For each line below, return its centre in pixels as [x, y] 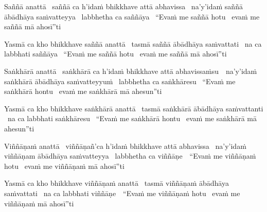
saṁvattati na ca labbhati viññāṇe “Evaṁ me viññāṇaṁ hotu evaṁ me [122, 193]
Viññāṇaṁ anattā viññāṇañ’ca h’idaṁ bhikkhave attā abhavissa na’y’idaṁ [125, 146]
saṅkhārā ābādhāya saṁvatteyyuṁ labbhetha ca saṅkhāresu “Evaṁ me [120, 81]
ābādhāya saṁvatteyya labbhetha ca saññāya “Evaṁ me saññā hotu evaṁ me [132, 16]
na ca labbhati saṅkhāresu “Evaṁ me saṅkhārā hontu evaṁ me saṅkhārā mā [132, 118]
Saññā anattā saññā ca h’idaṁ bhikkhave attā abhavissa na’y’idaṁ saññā [123, 6]
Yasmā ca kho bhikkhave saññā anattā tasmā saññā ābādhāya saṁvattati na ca [133, 43]
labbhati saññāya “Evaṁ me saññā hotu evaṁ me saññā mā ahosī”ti [115, 54]
